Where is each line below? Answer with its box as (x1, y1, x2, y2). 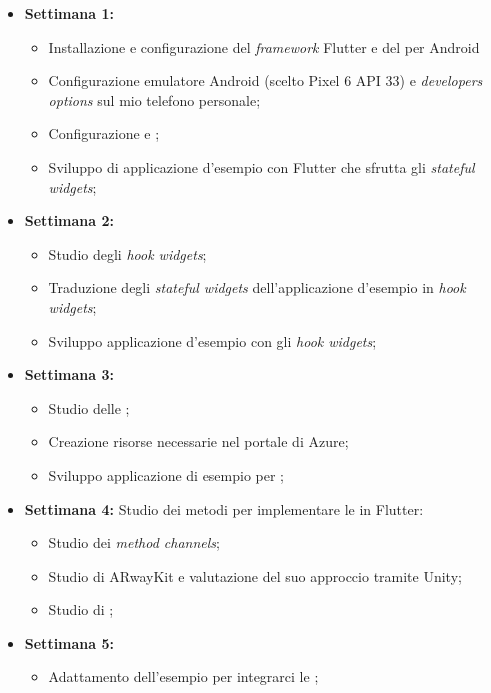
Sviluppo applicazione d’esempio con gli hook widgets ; (48, 330, 377, 351)
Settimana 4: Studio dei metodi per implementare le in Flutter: (24, 498, 424, 519)
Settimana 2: (24, 210, 114, 231)
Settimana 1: (24, 3, 114, 23)
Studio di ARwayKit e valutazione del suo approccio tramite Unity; (48, 565, 462, 586)
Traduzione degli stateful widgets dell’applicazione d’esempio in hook (48, 277, 466, 298)
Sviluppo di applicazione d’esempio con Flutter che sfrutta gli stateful (48, 156, 475, 177)
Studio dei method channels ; (48, 532, 220, 553)
